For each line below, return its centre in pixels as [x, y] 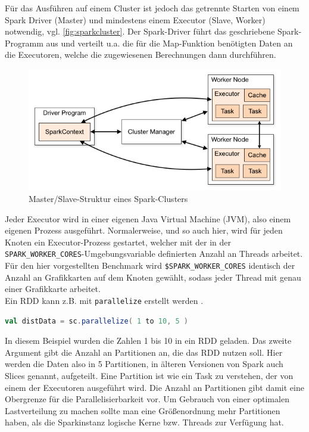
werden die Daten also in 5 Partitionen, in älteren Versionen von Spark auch [144, 364]
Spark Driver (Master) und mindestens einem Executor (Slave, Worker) [135, 19]
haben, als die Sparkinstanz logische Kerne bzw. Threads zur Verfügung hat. [144, 422]
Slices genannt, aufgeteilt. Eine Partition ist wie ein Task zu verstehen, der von [149, 375]
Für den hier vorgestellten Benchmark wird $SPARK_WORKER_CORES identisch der [150, 265]
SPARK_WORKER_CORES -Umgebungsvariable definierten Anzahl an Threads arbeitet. [154, 254]
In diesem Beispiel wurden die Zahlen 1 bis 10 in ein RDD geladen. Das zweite [148, 341]
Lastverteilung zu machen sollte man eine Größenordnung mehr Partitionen [143, 410]
